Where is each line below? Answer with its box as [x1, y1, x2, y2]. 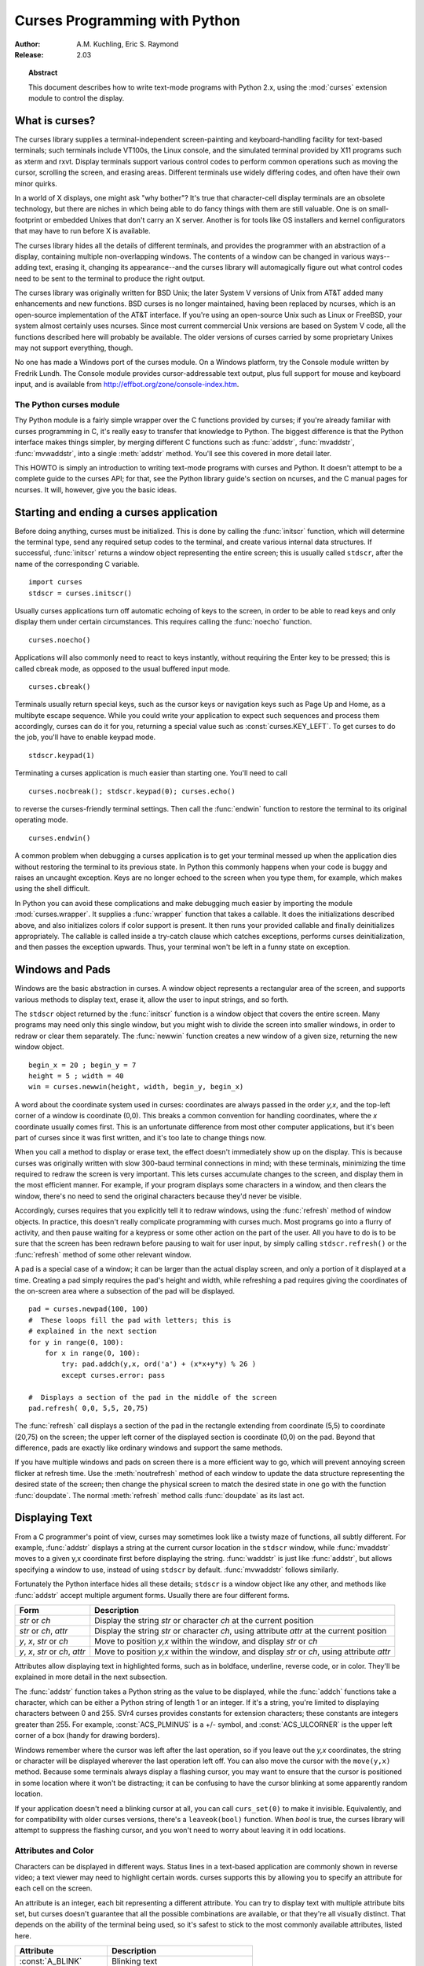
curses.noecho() [28, 635, 91, 644]
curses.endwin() [28, 834, 91, 842]
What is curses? [14, 114, 96, 127]
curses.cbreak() [28, 682, 91, 691]
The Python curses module [14, 399, 120, 410]
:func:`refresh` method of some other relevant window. [14, 1250, 192, 1259]
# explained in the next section [28, 1327, 157, 1336]
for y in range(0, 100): [28, 1338, 124, 1346]
